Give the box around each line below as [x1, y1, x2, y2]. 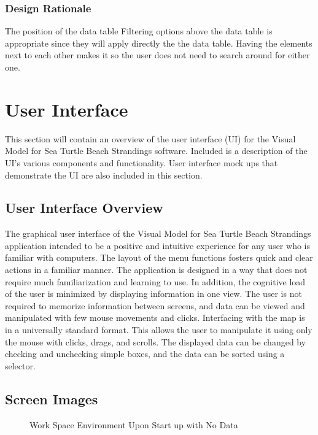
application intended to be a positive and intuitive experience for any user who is [5, 239, 310, 252]
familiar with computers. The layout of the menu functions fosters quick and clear [5, 251, 313, 264]
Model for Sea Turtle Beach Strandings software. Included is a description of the [5, 144, 308, 157]
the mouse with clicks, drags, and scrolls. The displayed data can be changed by [5, 335, 306, 348]
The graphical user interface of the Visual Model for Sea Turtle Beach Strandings [5, 227, 311, 240]
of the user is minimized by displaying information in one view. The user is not [5, 287, 302, 300]
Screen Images [5, 389, 98, 408]
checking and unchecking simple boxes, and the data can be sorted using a [5, 347, 285, 360]
